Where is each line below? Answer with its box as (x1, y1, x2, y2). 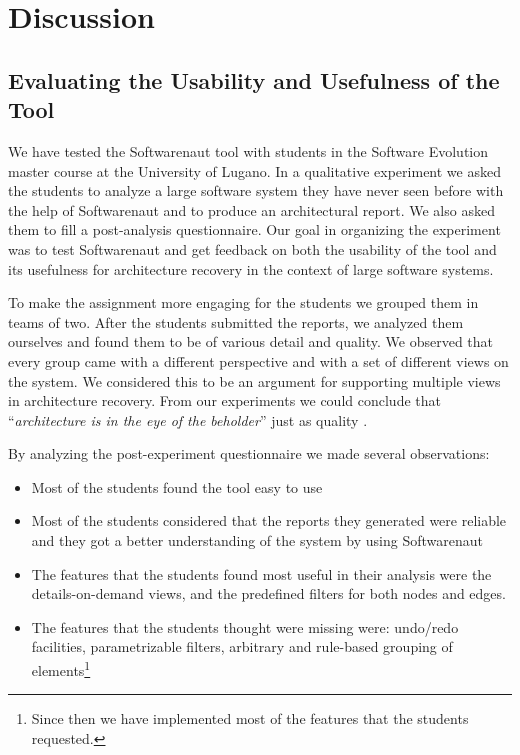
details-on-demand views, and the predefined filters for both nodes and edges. (31, 583, 506, 604)
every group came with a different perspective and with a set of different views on (8, 350, 509, 371)
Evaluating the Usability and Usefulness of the (8, 64, 500, 95)
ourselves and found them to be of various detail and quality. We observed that (8, 331, 494, 352)
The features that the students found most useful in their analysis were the (31, 563, 492, 584)
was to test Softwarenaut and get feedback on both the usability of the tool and (8, 238, 497, 259)
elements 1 (31, 657, 91, 680)
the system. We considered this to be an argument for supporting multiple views (8, 370, 501, 391)
